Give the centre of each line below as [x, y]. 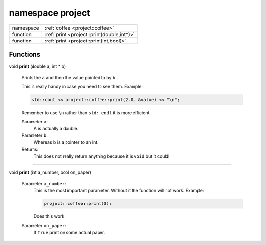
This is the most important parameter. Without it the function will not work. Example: [119, 191]
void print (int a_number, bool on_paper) [50, 172]
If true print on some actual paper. [69, 233]
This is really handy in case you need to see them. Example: [82, 86]
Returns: [30, 149]
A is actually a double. [56, 128]
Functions [25, 54]
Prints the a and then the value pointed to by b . [70, 78]
